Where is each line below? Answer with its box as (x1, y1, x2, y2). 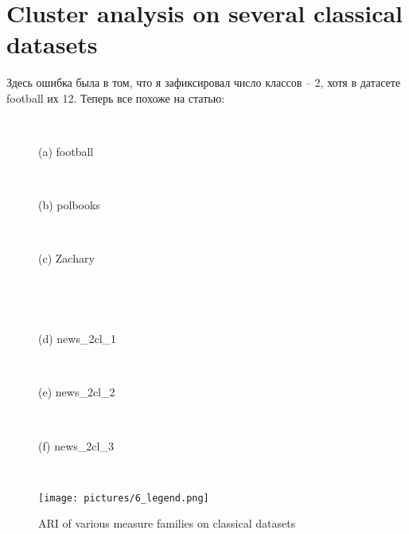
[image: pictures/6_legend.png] (38, 492, 209, 504)
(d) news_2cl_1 (38, 330, 117, 347)
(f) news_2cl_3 (38, 437, 114, 454)
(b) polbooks (38, 197, 100, 213)
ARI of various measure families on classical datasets (38, 515, 296, 532)
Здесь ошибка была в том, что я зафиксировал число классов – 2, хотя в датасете (6, 74, 401, 91)
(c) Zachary (38, 250, 95, 267)
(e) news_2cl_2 (38, 384, 115, 400)
